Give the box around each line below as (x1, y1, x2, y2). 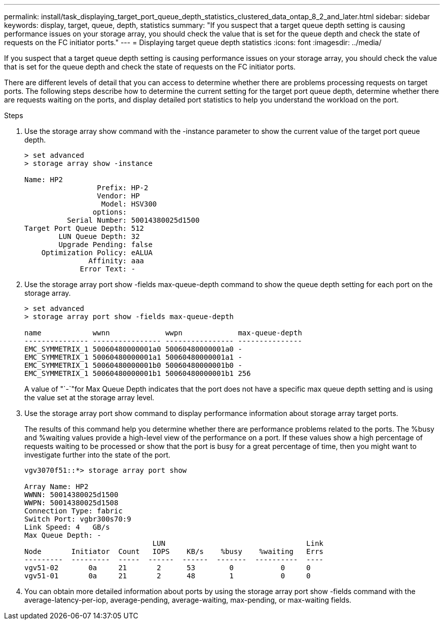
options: (92, 208, 127, 216)
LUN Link (152, 539, 324, 547)
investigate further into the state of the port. (24, 450, 171, 459)
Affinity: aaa (88, 257, 144, 265)
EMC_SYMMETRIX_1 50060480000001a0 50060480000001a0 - (24, 345, 242, 353)
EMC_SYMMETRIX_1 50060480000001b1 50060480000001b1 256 (24, 369, 251, 377)
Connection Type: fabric (24, 507, 123, 515)
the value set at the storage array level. (24, 393, 155, 402)
